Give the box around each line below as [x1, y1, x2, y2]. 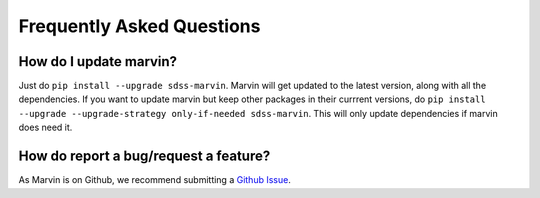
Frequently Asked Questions [18, 15, 261, 37]
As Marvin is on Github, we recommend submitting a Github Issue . [18, 174, 292, 186]
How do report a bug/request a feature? [18, 148, 271, 165]
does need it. [18, 121, 73, 134]
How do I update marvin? [18, 53, 178, 70]
